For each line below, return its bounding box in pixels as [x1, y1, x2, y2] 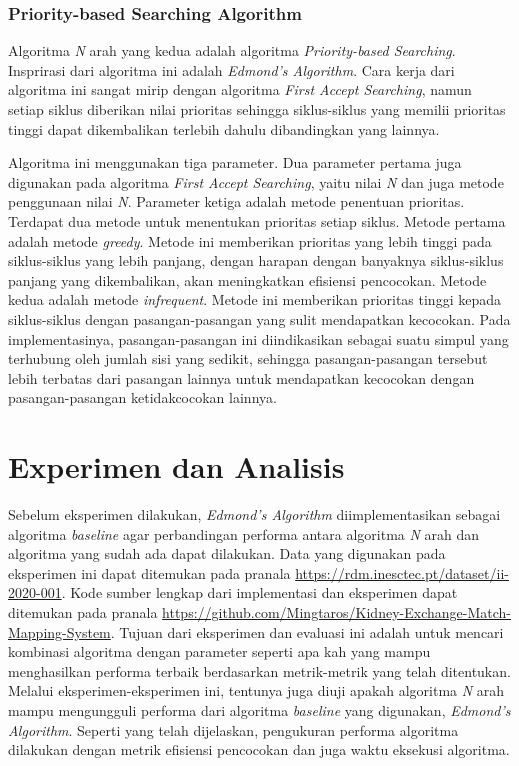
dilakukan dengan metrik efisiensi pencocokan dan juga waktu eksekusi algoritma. [8, 739, 510, 760]
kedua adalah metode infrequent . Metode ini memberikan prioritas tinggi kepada [8, 289, 501, 310]
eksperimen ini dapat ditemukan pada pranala [8, 562, 291, 583]
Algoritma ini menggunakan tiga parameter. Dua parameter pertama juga [8, 152, 462, 173]
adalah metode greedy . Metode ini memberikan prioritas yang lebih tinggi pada [8, 230, 492, 251]
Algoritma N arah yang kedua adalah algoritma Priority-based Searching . [8, 40, 456, 61]
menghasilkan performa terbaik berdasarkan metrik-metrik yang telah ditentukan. [8, 660, 511, 681]
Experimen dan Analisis [8, 446, 345, 487]
